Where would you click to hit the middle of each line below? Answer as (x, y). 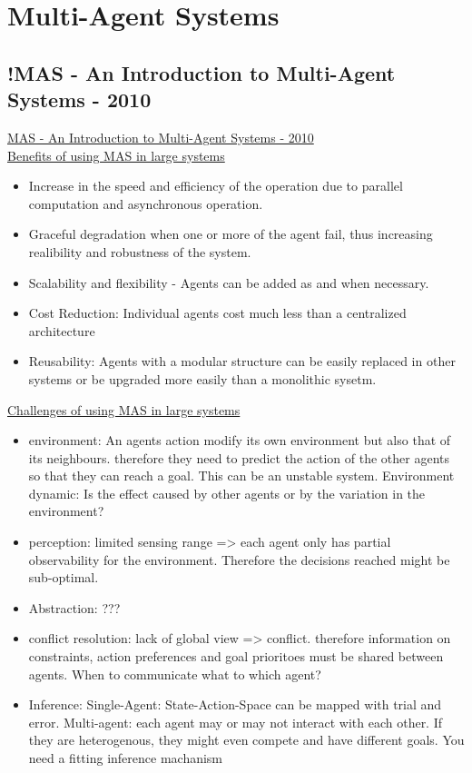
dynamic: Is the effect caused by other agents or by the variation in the (227, 493)
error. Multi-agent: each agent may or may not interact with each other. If (236, 722)
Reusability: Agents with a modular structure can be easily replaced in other (242, 361)
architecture (62, 330)
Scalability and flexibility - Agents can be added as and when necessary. (229, 282)
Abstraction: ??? (74, 607)
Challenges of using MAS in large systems (124, 409)
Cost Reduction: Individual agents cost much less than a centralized (217, 313)
